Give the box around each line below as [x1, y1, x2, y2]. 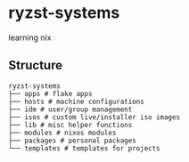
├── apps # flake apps [8, 89, 93, 98]
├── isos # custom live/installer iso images [8, 112, 180, 122]
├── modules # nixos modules [8, 128, 117, 137]
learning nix [8, 32, 52, 43]
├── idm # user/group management [8, 105, 133, 114]
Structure [8, 58, 63, 73]
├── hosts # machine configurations [8, 97, 144, 106]
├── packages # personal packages [8, 136, 137, 145]
